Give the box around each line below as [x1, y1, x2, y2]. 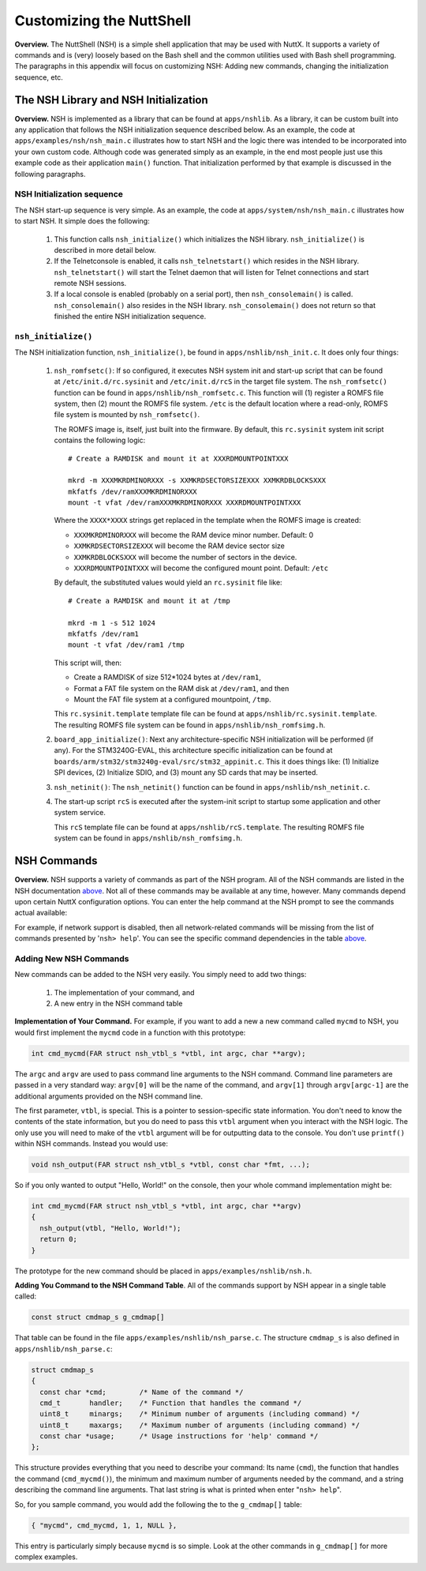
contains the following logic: [54, 435, 146, 445]
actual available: [14, 908, 68, 918]
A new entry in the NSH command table [54, 999, 183, 1008]
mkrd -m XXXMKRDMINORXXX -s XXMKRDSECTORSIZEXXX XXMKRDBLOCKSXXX [68, 476, 327, 485]
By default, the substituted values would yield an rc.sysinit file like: [54, 577, 283, 588]
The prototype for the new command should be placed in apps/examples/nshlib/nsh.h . [14, 1266, 312, 1276]
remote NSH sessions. [54, 279, 127, 288]
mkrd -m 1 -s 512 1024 [68, 618, 156, 627]
